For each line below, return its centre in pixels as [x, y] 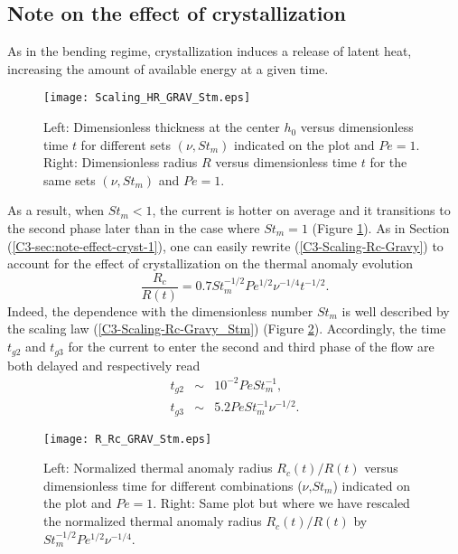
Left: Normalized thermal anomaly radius [158, 468]
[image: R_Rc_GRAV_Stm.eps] [128, 439]
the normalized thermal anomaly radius [153, 521]
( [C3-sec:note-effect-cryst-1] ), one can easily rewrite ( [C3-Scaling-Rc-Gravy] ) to [225, 245]
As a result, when [56, 210]
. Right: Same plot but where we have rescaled [281, 503]
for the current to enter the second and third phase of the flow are [251, 347]
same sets [70, 179]
